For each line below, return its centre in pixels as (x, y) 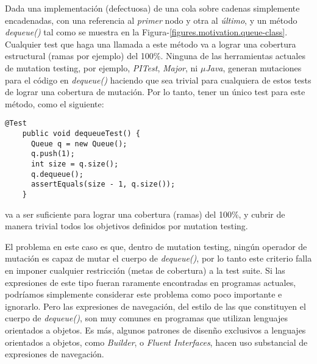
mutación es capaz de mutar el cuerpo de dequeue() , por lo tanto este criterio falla (158, 258)
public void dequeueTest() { (81, 134)
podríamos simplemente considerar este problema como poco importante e (144, 294)
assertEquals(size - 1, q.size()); (103, 184)
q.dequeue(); (57, 174)
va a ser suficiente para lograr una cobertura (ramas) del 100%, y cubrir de (145, 214)
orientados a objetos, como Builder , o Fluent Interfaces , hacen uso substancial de (156, 342)
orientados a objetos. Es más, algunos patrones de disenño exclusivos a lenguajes (155, 330)
